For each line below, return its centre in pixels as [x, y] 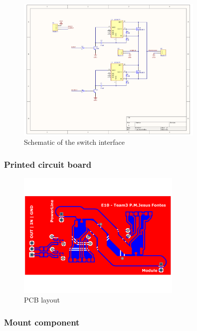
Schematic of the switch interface [74, 142]
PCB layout [42, 300]
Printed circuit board [48, 164]
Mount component [42, 322]
